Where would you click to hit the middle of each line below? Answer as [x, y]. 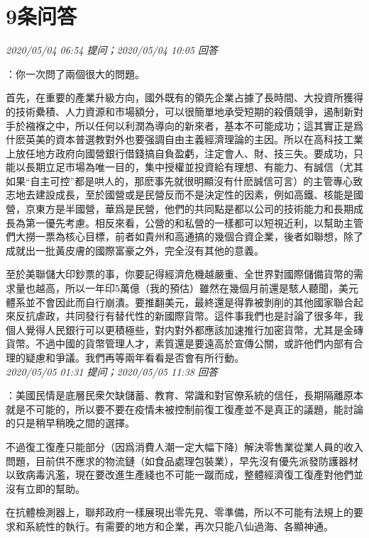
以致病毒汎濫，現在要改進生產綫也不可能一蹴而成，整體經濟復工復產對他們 [180, 475]
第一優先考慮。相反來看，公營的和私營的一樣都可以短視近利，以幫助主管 [194, 222]
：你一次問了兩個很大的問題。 [75, 73]
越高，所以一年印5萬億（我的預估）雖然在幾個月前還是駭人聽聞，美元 [197, 288]
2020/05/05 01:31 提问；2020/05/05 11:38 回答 [112, 371]
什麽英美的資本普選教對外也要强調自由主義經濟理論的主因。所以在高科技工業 [184, 139]
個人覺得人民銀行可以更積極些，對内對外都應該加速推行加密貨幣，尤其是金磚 [184, 329]
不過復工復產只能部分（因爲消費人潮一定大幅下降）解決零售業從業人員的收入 [184, 446]
